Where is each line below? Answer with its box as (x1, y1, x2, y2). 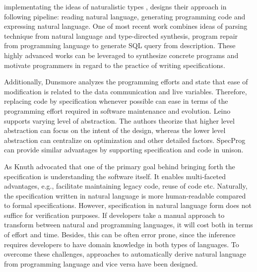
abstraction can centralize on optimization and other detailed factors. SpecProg (4, 135, 246, 145)
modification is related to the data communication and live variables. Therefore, (4, 86, 247, 96)
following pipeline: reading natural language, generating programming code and (4, 11, 246, 21)
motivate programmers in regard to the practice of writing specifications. (4, 60, 225, 70)
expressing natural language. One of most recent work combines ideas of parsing (4, 21, 248, 31)
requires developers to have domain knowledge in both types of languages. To (4, 239, 239, 249)
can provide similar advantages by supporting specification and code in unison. (4, 144, 244, 155)
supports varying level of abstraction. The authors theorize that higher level (4, 115, 235, 126)
